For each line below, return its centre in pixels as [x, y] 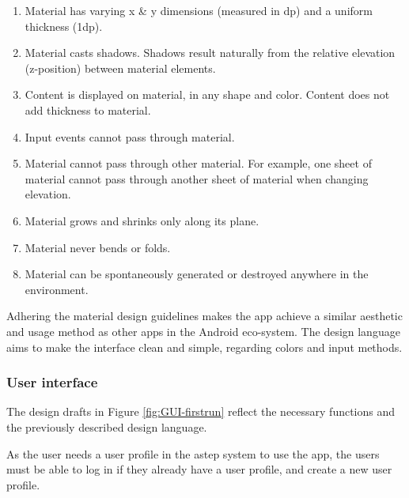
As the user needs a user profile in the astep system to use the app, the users [193, 453]
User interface [52, 382]
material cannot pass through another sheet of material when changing [197, 178]
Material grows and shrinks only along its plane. [142, 220]
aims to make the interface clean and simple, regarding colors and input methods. [204, 347]
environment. [57, 289]
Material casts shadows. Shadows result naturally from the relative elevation [210, 53]
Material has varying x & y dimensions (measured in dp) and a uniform [199, 10]
